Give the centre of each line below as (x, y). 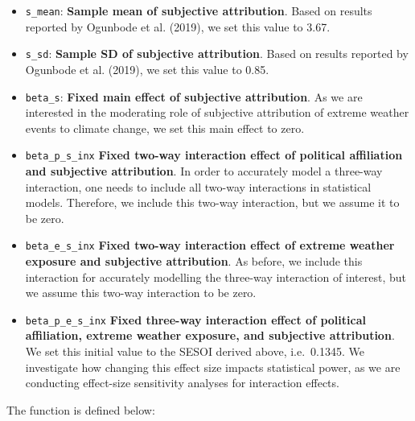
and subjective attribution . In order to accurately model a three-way (204, 171)
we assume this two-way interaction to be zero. (141, 293)
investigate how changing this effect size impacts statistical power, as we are (213, 367)
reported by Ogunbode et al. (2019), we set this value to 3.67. (178, 26)
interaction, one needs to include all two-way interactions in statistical (198, 186)
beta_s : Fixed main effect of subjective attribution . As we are (194, 96)
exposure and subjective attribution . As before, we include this (194, 261)
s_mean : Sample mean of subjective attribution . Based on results (199, 10)
